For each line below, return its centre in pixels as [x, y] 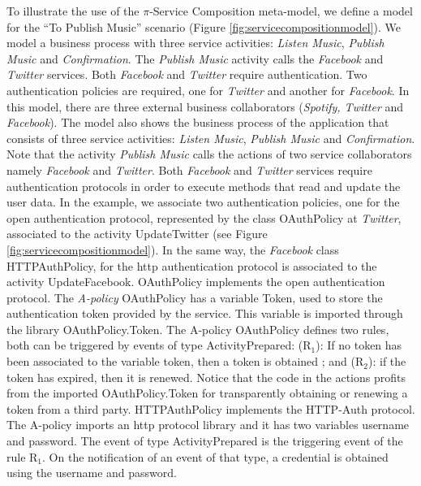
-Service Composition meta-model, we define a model [281, 11]
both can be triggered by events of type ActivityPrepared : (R [159, 345]
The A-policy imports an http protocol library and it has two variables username [208, 425]
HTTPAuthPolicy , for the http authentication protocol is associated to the [192, 265]
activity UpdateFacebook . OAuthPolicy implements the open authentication [196, 282]
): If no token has [359, 345]
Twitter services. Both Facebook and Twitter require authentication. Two [187, 74]
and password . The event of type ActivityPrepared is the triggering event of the [205, 441]
